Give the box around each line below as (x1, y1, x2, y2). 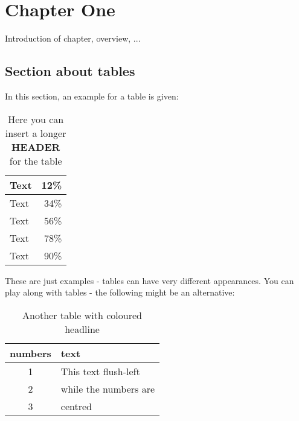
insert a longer (5, 125, 66, 140)
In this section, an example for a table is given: (5, 89, 179, 102)
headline (65, 321, 100, 336)
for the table (9, 153, 62, 168)
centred (60, 399, 92, 413)
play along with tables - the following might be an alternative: (5, 286, 235, 299)
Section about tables (5, 62, 135, 80)
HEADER (11, 139, 60, 154)
